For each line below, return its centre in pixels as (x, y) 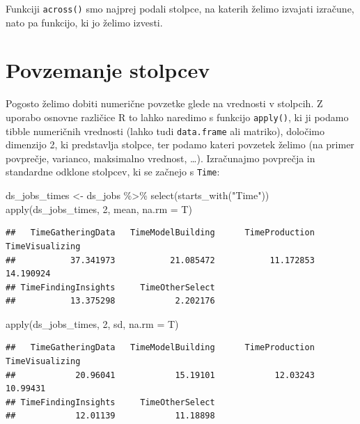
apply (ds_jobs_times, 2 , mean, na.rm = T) (99, 209)
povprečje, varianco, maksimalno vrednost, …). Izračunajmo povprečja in (161, 158)
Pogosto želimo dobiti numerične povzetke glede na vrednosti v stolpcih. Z (164, 103)
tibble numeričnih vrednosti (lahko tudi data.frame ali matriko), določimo (165, 131)
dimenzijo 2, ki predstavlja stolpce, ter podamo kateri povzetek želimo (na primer (180, 144)
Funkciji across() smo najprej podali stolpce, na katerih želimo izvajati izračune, (180, 8)
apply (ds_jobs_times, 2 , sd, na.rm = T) (92, 323)
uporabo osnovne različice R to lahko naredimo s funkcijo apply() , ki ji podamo (177, 117)
